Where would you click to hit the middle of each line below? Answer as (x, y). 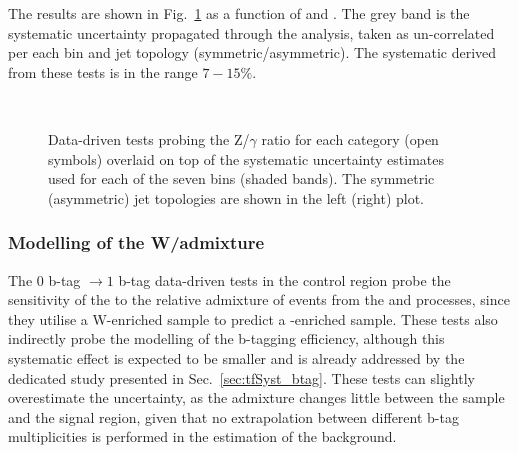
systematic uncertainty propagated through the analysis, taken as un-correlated (251, 32)
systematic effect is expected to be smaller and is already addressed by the (236, 357)
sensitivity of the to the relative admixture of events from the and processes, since (259, 299)
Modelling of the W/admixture (136, 242)
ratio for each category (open (350, 138)
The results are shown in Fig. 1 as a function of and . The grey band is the (239, 13)
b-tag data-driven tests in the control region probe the (284, 279)
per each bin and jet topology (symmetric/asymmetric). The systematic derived (252, 52)
